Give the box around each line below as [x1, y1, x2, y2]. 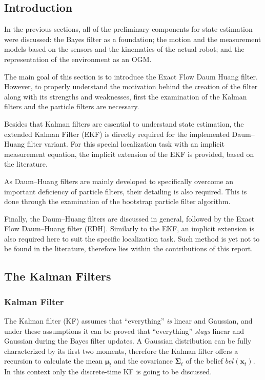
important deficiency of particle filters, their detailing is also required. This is [4, 186, 247, 196]
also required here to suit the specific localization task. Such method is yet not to [4, 233, 260, 244]
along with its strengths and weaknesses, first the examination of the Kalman [4, 91, 247, 102]
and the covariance [114, 355, 173, 366]
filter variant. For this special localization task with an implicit [27, 138, 225, 149]
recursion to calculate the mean [4, 355, 103, 366]
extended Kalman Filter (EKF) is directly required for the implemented [4, 128, 230, 139]
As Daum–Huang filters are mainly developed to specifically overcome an [4, 175, 233, 186]
